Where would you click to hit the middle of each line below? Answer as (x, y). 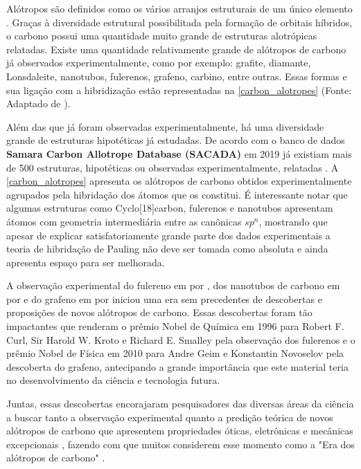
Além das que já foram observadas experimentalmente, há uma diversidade (165, 126)
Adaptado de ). (38, 103)
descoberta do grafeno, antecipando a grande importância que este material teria (177, 366)
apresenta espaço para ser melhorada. (86, 262)
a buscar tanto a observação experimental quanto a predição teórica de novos (170, 417)
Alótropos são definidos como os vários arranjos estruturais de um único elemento (179, 8)
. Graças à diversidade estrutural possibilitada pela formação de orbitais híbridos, (179, 22)
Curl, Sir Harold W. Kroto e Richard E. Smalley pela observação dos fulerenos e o (181, 339)
